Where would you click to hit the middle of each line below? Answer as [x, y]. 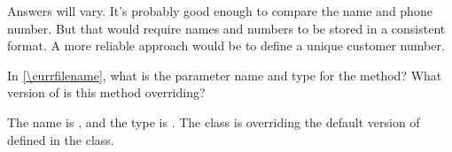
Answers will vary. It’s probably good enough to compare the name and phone [220, 11]
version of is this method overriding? [106, 92]
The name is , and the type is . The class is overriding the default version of [214, 122]
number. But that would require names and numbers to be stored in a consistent [226, 28]
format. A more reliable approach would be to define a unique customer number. [226, 46]
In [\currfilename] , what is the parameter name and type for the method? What [225, 75]
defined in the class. [61, 139]
